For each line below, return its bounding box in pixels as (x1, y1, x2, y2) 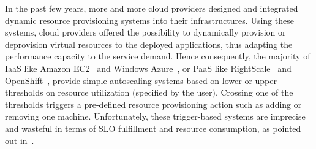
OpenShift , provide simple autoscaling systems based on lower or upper (5, 74, 277, 86)
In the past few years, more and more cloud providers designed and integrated (5, 2, 298, 14)
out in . (5, 134, 34, 147)
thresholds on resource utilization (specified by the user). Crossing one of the (5, 86, 293, 99)
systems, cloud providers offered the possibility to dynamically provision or (5, 26, 286, 39)
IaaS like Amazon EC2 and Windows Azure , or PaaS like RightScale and (5, 61, 292, 74)
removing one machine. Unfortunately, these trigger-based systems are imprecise (5, 110, 306, 123)
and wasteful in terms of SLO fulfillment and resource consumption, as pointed (5, 121, 301, 134)
